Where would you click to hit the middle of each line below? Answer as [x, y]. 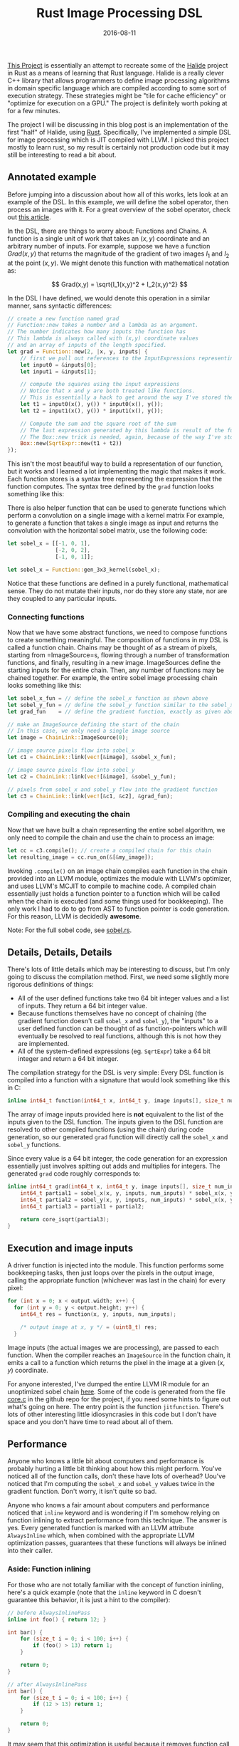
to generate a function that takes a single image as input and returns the [113, 523]
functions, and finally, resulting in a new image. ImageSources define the [114, 662]
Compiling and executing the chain [69, 815]
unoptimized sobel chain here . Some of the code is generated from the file [116, 1391]
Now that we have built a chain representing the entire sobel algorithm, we [116, 830]
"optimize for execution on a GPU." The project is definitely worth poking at [117, 103]
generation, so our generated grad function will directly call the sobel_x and [118, 1137]
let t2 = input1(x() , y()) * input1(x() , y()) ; [92, 411]
